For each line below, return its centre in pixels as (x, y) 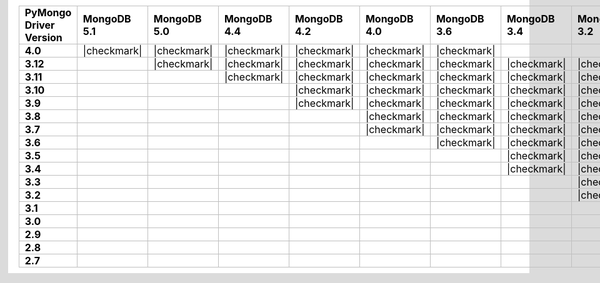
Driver (39, 25)
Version (43, 37)
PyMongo (48, 12)
